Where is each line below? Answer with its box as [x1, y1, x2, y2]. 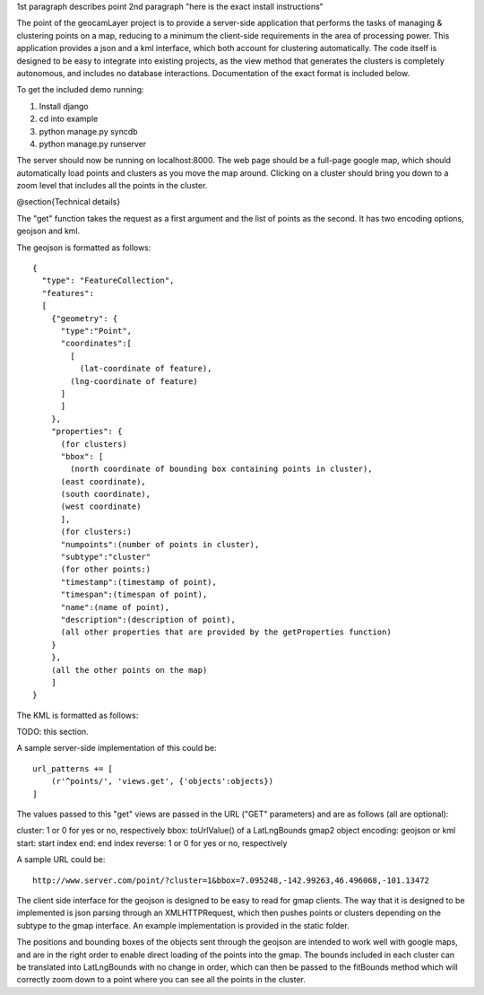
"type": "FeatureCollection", [41, 275, 175, 286]
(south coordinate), [60, 489, 151, 500]
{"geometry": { [50, 313, 118, 323]
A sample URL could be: [16, 854, 106, 865]
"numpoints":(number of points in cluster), [60, 539, 260, 549]
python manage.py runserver [39, 138, 147, 149]
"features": [41, 288, 94, 298]
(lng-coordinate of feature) [70, 376, 199, 386]
